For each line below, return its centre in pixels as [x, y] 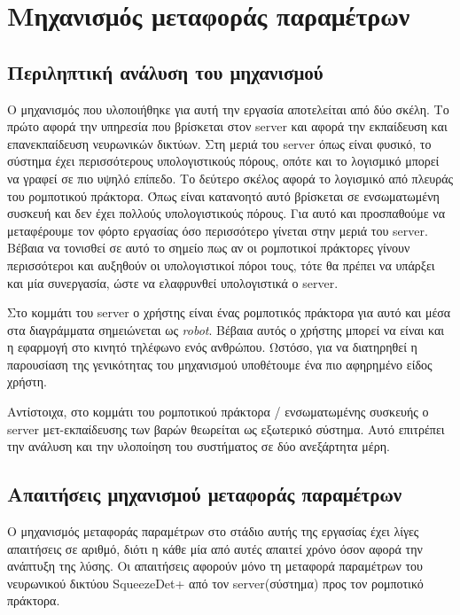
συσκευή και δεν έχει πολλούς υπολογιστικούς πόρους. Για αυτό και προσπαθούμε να [226, 213]
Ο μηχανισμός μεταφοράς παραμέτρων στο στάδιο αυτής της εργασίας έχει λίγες [213, 531]
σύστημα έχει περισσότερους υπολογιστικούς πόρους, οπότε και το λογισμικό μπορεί [223, 161]
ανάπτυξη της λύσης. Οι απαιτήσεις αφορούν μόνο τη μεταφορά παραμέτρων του [215, 566]
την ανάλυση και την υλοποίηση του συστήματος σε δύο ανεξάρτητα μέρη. [199, 446]
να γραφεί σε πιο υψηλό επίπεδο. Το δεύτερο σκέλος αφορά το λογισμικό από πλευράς [230, 178]
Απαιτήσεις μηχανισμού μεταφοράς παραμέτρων [205, 494]
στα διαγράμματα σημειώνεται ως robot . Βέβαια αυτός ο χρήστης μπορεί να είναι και [226, 329]
